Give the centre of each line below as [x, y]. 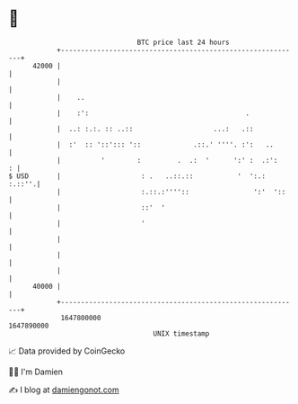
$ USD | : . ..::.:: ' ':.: [137, 176]
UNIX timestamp [181, 333]
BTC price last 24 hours [183, 42]
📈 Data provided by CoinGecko [67, 351]
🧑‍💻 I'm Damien [36, 372]
